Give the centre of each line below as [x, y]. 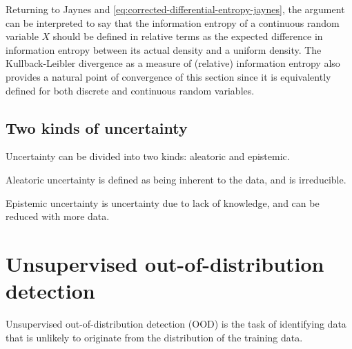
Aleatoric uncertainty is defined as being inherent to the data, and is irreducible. [176, 179]
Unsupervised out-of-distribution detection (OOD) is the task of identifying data [176, 324]
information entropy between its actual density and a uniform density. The [164, 49]
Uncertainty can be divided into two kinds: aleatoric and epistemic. [148, 156]
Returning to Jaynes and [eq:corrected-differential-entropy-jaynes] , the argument [175, 9]
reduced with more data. [58, 216]
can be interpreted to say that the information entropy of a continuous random [173, 22]
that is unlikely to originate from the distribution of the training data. [154, 337]
